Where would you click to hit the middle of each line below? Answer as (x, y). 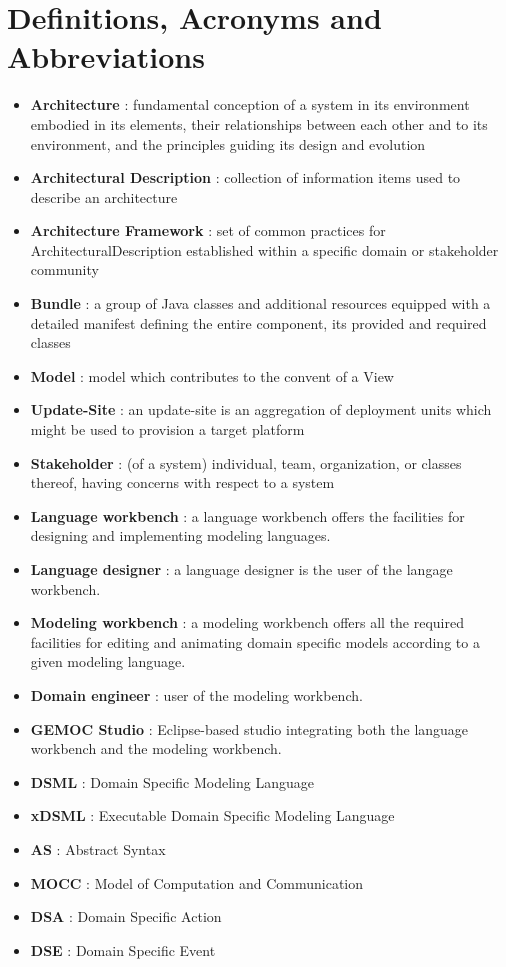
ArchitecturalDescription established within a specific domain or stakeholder (264, 249)
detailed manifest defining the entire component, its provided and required (258, 322)
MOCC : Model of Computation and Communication (197, 882)
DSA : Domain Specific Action (126, 916)
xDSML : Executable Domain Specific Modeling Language (212, 815)
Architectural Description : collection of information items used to (245, 177)
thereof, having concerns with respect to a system (182, 482)
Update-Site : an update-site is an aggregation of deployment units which (261, 409)
